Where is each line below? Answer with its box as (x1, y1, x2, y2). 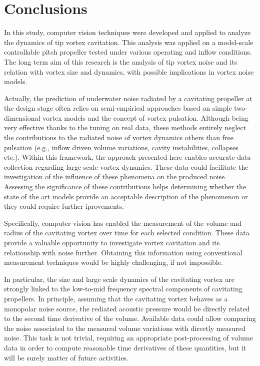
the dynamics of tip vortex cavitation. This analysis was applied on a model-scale (4, 37, 253, 47)
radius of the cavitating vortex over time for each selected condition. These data (4, 227, 249, 238)
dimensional (4, 112, 40, 123)
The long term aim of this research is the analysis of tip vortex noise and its (4, 56, 237, 67)
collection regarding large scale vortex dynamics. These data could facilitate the (4, 161, 248, 172)
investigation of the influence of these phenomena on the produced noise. (4, 171, 227, 182)
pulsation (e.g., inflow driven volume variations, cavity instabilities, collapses (4, 142, 238, 152)
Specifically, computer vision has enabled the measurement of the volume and (4, 217, 241, 228)
